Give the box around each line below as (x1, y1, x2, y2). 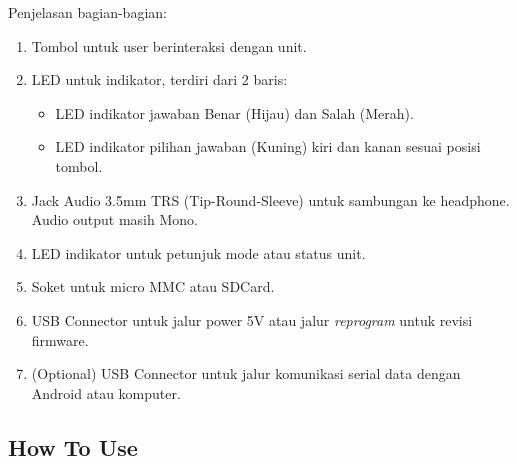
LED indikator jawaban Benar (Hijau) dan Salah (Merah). (55, 102, 414, 123)
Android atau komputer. (31, 382, 181, 403)
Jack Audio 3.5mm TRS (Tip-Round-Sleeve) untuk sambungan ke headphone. (31, 189, 510, 210)
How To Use (8, 431, 138, 462)
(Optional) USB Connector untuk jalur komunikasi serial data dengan (31, 363, 461, 384)
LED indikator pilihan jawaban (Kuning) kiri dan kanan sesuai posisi (55, 136, 481, 157)
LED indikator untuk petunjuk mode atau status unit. (31, 242, 366, 263)
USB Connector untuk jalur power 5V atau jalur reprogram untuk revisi (31, 309, 473, 330)
